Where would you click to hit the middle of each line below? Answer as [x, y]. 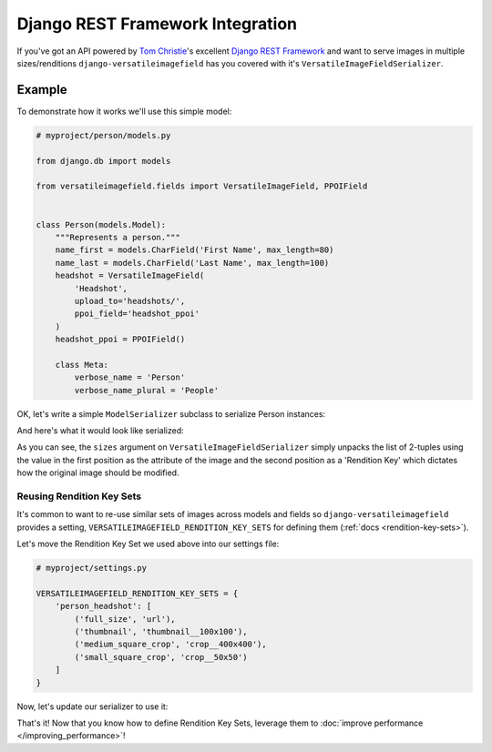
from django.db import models [103, 161]
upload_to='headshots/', [130, 301]
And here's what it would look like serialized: [100, 431]
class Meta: [82, 365]
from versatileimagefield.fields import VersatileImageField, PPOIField [202, 186]
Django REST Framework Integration [157, 24]
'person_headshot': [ [103, 606]
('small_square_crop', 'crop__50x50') [161, 657]
